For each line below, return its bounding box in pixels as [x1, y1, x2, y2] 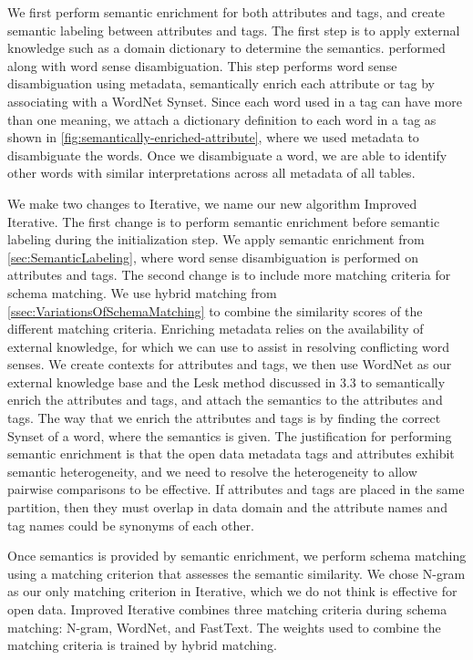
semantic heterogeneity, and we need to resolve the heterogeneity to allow [7, 461, 417, 480]
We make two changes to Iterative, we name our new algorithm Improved [7, 193, 417, 212]
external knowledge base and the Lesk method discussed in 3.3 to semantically [7, 372, 446, 391]
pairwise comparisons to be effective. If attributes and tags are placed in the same [7, 480, 465, 499]
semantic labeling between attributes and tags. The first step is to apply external [7, 20, 460, 39]
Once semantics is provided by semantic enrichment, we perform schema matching [7, 546, 467, 565]
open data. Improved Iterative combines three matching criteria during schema [7, 600, 447, 618]
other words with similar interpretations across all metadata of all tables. [7, 163, 416, 182]
